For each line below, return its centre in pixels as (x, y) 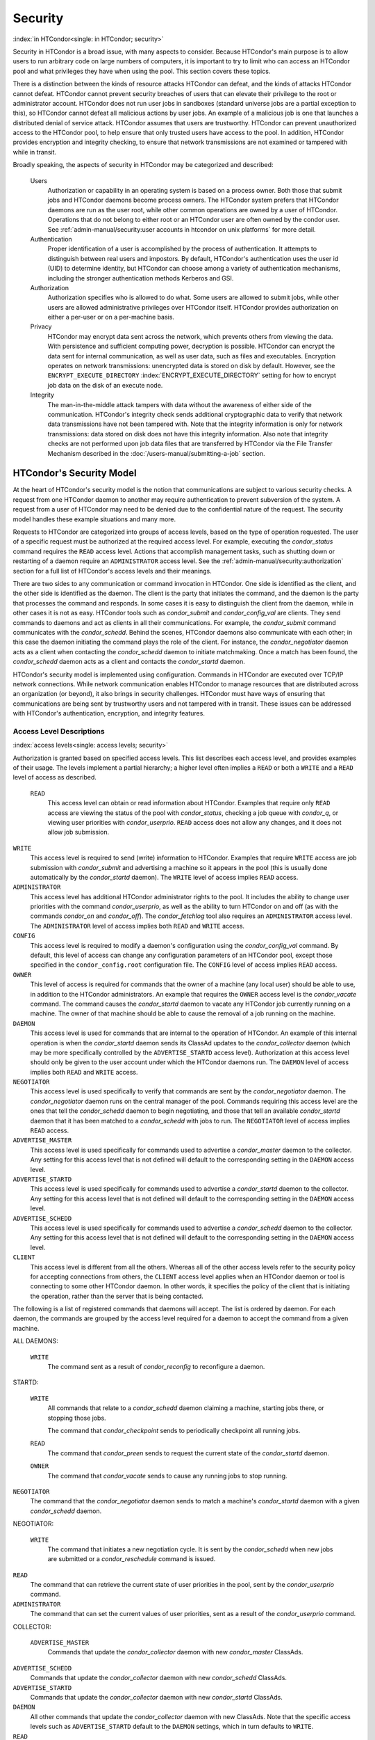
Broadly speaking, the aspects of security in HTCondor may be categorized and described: (143, 165)
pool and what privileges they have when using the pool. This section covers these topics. (142, 71)
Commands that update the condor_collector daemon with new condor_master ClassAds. (175, 1652)
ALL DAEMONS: (36, 1341)
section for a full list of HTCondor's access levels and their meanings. (112, 571)
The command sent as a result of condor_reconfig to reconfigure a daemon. (156, 1367)
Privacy (41, 326)
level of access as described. (55, 777)
